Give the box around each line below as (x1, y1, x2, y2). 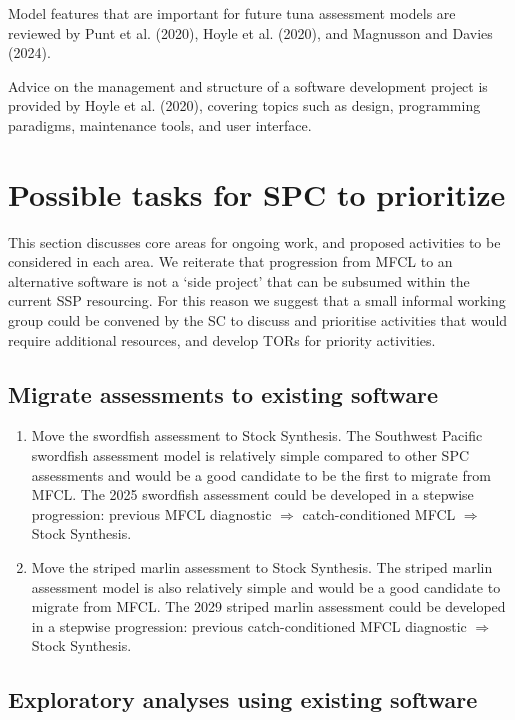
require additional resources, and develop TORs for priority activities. (8, 329, 436, 350)
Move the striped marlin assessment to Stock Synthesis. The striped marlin (31, 557, 493, 578)
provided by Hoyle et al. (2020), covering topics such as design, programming (8, 95, 481, 116)
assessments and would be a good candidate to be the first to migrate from (31, 464, 491, 485)
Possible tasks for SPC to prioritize (8, 173, 506, 214)
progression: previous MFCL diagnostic (31, 503, 272, 524)
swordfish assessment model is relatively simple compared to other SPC (31, 445, 470, 466)
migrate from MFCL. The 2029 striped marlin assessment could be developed (31, 596, 506, 617)
